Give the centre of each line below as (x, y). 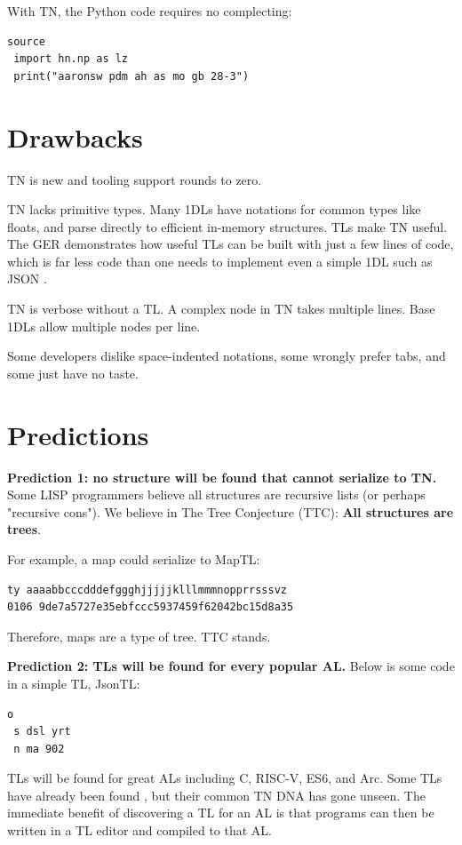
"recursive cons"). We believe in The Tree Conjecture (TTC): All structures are (231, 511)
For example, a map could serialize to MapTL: (134, 558)
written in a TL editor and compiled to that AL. (139, 830)
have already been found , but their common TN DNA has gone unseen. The (216, 795)
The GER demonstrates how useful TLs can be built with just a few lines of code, (231, 244)
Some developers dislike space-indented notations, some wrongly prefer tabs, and (227, 356)
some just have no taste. (73, 373)
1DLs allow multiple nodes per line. (104, 326)
